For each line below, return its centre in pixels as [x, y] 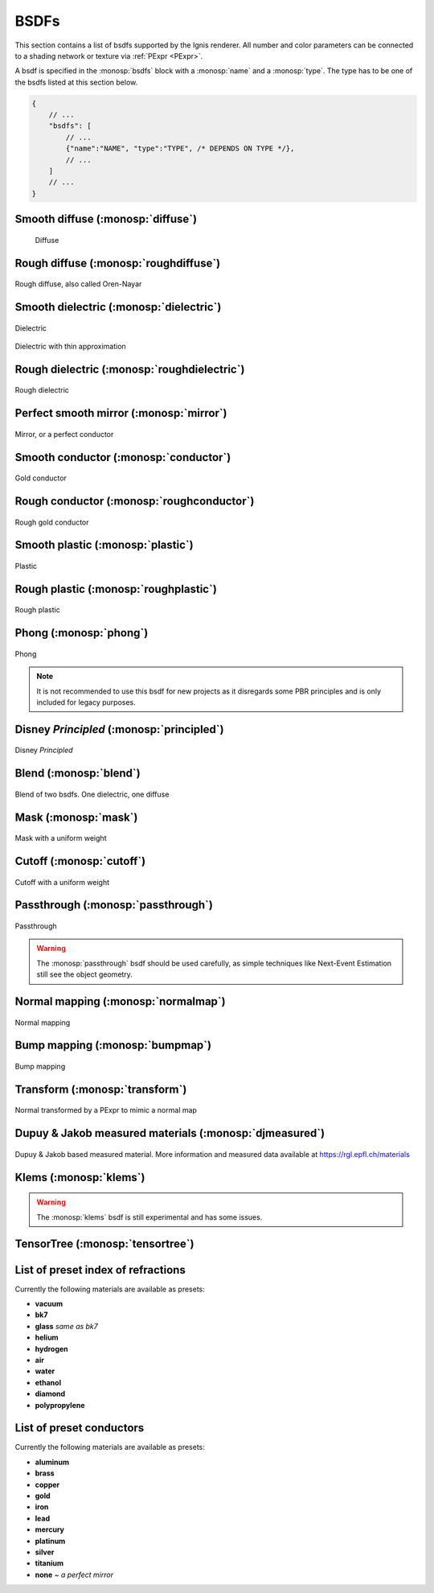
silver [45, 1552]
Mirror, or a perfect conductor [64, 434]
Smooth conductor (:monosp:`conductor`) [123, 457]
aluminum [52, 1462]
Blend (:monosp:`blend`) [78, 774]
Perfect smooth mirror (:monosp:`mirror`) [121, 413]
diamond [50, 1394]
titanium [49, 1563]
